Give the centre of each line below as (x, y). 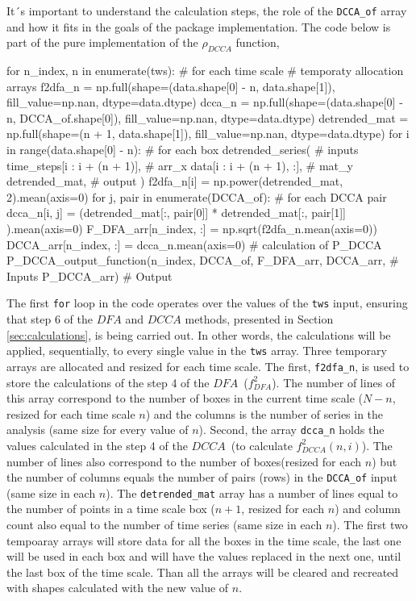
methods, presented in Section (259, 319)
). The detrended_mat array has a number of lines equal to (252, 492)
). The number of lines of (334, 382)
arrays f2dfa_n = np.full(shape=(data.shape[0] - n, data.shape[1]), (171, 86)
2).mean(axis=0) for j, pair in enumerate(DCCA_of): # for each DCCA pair (197, 196)
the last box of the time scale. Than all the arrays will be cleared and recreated (203, 572)
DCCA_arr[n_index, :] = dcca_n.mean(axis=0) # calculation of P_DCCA (194, 244)
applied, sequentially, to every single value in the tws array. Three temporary (197, 351)
